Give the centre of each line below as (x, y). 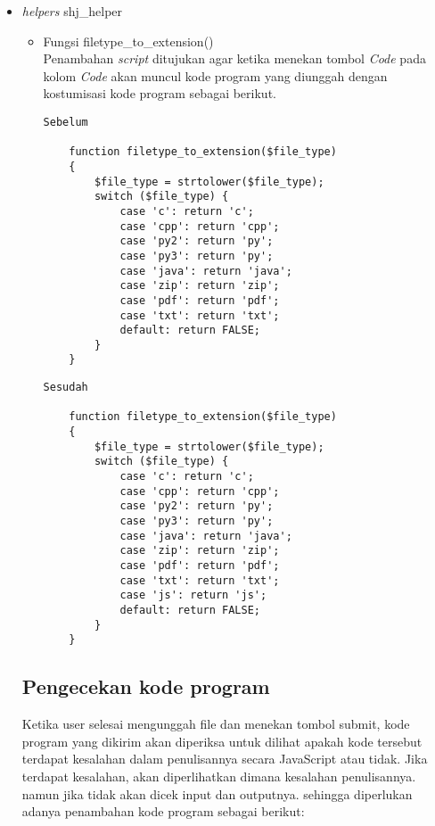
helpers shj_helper (72, 11)
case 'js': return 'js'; (193, 595)
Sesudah (66, 388)
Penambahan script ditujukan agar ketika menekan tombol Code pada (234, 58)
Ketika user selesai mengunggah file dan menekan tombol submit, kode (216, 724)
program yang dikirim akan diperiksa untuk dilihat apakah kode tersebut (222, 741)
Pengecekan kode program (146, 686)
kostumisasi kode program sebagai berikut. (160, 93)
